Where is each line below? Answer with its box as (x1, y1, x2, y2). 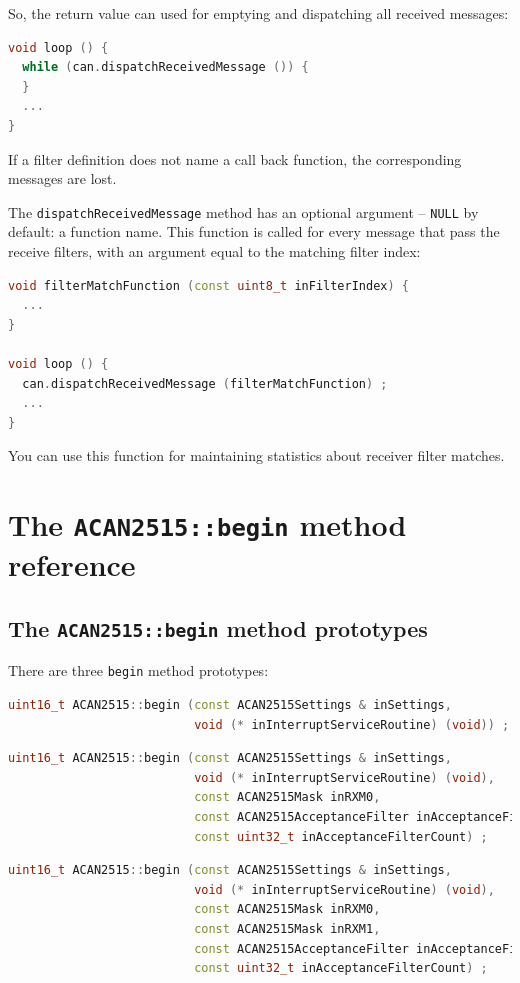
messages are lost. (8, 168, 117, 189)
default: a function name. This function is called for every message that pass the (8, 221, 500, 242)
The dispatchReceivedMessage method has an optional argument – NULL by (8, 201, 479, 222)
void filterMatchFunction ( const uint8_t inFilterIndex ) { (8, 278, 409, 293)
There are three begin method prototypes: (8, 660, 269, 681)
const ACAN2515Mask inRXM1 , (194, 922, 381, 936)
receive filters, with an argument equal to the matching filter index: (8, 241, 421, 261)
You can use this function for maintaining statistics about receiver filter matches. (8, 445, 505, 466)
